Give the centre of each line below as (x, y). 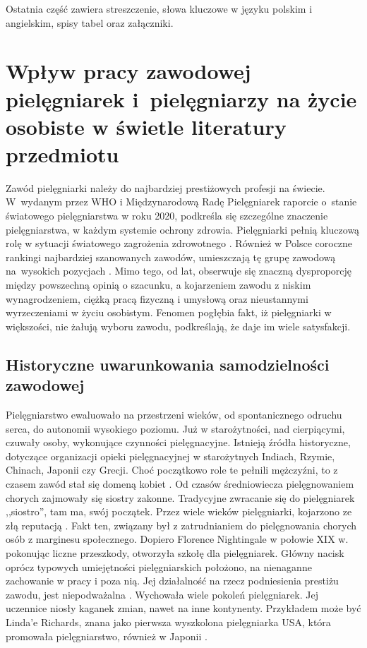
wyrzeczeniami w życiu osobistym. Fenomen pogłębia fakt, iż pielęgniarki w (169, 312)
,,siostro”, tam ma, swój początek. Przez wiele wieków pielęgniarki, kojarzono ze (179, 511)
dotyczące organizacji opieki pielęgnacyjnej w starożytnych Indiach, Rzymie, (170, 456)
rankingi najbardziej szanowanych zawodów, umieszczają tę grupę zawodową (171, 257)
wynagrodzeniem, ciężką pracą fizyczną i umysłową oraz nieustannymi (157, 298)
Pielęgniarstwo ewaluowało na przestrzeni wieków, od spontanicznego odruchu (174, 414)
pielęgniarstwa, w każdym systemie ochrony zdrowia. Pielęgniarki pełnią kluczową (183, 229)
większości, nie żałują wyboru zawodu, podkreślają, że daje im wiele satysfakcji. (178, 326)
